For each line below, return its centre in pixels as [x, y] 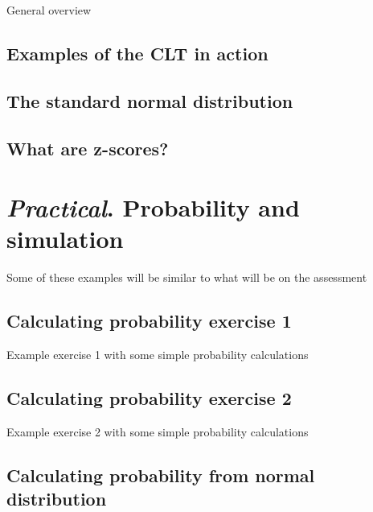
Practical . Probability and [153, 208]
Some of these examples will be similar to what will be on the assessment [187, 277]
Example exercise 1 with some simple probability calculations [158, 355]
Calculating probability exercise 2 [149, 398]
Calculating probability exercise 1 [149, 321]
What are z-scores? [88, 148]
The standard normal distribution [150, 100]
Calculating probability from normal [161, 475]
